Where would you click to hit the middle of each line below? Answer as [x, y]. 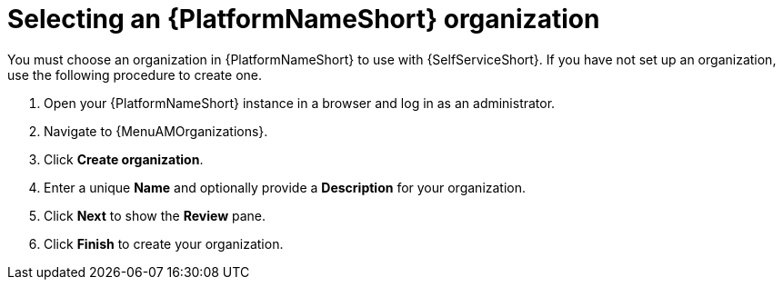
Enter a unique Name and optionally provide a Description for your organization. [285, 187]
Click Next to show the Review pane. [155, 215]
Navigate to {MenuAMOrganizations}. [156, 131]
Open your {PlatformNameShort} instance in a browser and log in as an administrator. [300, 103]
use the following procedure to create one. [135, 74]
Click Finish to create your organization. [164, 243]
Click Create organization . [124, 159]
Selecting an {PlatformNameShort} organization [304, 19]
